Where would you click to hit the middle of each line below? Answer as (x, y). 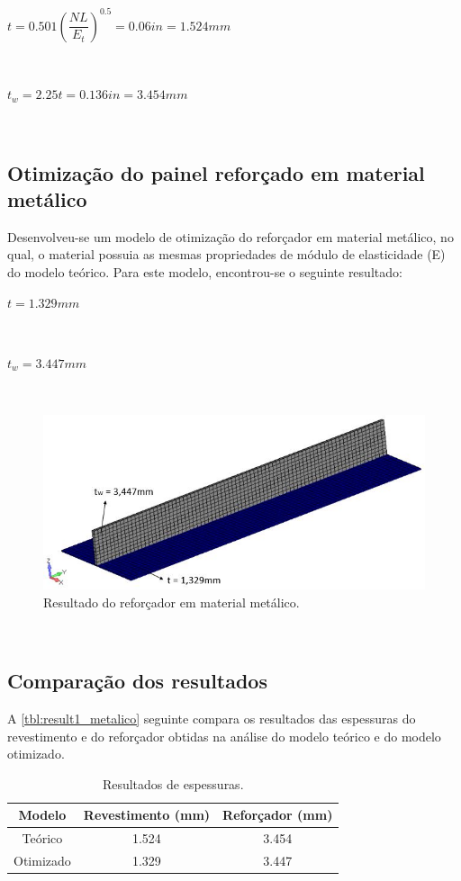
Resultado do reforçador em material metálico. (172, 602)
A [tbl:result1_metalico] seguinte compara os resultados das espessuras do (212, 718)
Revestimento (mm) (147, 815)
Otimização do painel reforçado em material (216, 172)
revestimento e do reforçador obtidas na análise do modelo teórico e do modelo (224, 736)
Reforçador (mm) (278, 815)
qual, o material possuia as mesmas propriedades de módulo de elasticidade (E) (226, 254)
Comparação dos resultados (137, 681)
